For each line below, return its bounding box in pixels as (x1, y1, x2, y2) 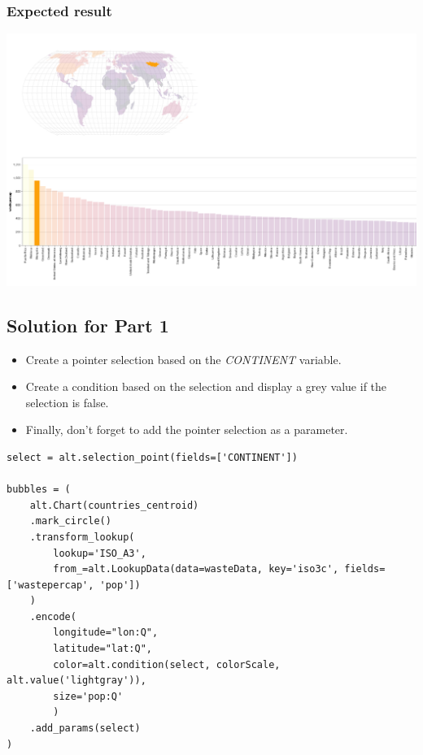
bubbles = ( (7, 484, 71, 496)
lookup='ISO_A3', (53, 547, 146, 559)
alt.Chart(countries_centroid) (29, 499, 199, 511)
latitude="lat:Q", (53, 643, 152, 655)
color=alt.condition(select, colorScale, (53, 658, 281, 670)
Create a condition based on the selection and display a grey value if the (25, 378, 387, 395)
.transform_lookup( (29, 531, 135, 543)
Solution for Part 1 (7, 312, 169, 337)
